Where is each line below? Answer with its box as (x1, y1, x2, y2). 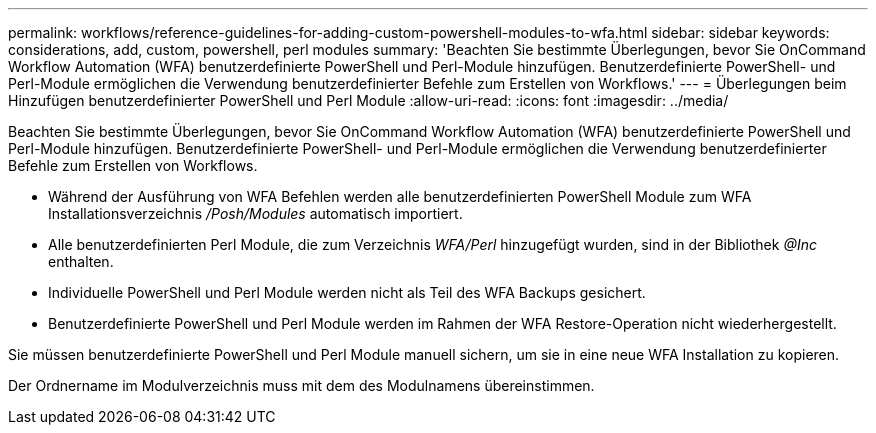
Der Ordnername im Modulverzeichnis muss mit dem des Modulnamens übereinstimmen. (8, 377, 595, 394)
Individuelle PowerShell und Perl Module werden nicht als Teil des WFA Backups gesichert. (48, 284, 646, 301)
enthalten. (48, 253, 114, 270)
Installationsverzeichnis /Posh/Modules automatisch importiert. (48, 205, 463, 222)
